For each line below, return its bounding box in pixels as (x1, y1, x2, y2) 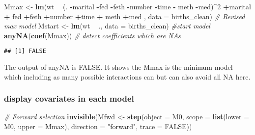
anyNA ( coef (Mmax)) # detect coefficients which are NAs (4, 30, 181, 40)
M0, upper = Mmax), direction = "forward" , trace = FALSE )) (4, 121, 192, 132)
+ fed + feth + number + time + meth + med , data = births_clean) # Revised (4, 11, 245, 21)
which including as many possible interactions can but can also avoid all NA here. (4, 71, 251, 81)
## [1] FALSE (4, 48, 46, 55)
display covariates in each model (4, 92, 134, 105)
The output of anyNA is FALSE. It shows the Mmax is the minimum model (4, 62, 233, 72)
